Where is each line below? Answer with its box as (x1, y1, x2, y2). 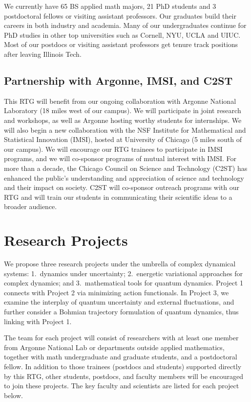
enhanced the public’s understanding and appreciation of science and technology (4, 172, 244, 183)
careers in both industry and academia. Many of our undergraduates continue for (4, 20, 247, 30)
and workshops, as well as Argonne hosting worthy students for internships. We (4, 115, 242, 125)
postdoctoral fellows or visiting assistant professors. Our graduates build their (4, 10, 236, 21)
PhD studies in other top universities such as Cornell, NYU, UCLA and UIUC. (4, 29, 241, 40)
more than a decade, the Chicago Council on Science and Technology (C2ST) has (4, 163, 248, 173)
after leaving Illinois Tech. (4, 48, 82, 59)
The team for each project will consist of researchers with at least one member (4, 332, 239, 343)
